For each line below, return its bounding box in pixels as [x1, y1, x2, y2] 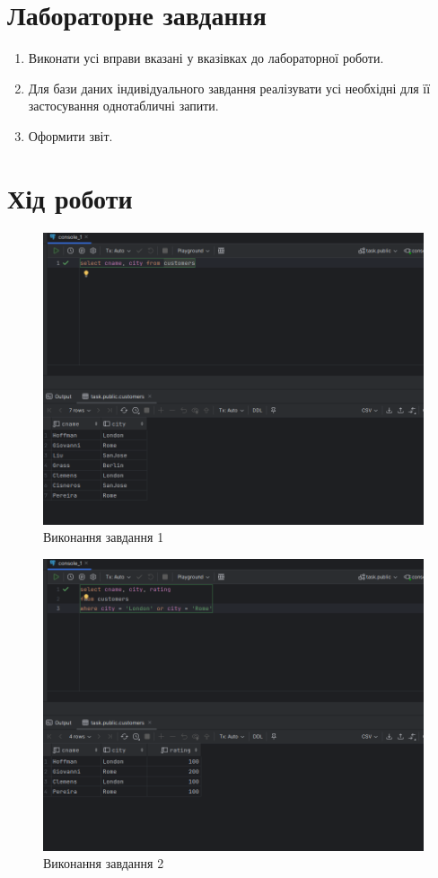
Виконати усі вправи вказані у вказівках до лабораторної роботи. [28, 49, 384, 67]
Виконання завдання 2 [43, 854, 164, 873]
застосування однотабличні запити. [28, 96, 219, 115]
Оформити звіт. [28, 126, 113, 145]
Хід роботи [7, 179, 133, 216]
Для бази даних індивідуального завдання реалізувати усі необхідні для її [28, 78, 431, 97]
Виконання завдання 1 [43, 528, 164, 546]
